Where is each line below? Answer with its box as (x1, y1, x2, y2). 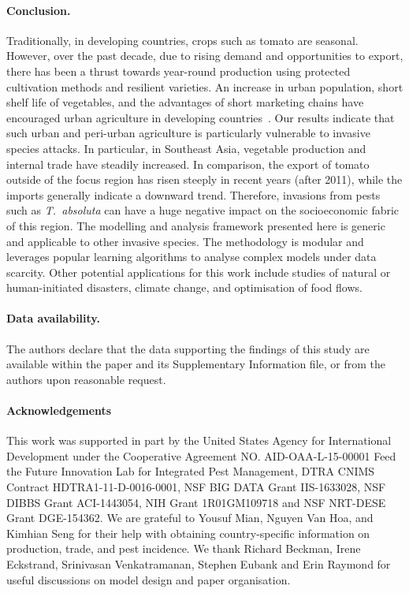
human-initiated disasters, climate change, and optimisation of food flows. (6, 279, 363, 296)
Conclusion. (6, 2, 71, 18)
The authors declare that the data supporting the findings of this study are (6, 340, 370, 356)
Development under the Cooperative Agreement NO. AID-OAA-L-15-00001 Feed (6, 447, 396, 464)
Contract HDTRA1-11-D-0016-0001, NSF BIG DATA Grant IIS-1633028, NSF (6, 479, 386, 495)
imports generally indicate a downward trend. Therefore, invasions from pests (6, 186, 381, 203)
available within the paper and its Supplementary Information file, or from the (6, 356, 385, 372)
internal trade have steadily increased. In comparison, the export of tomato (6, 155, 370, 172)
